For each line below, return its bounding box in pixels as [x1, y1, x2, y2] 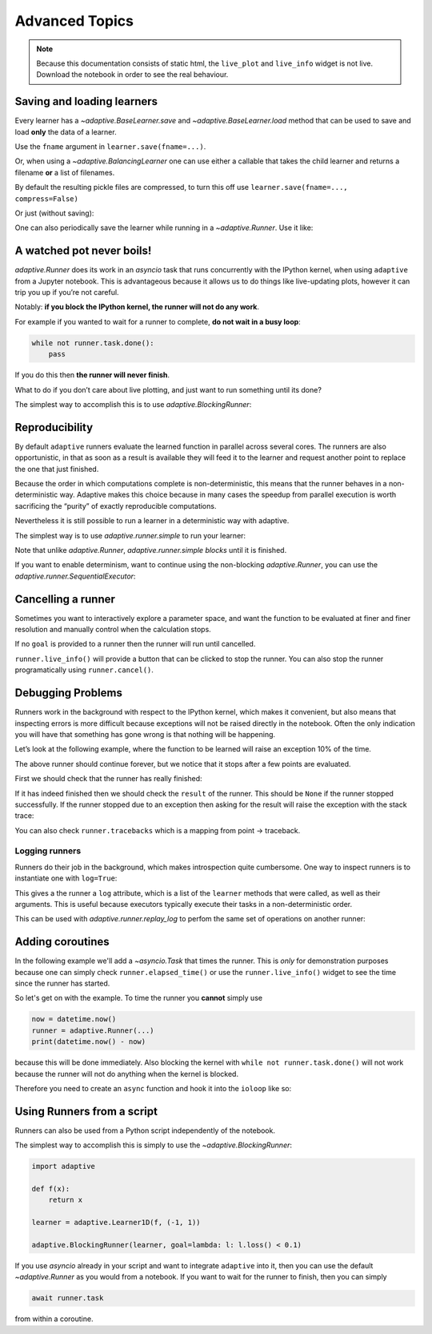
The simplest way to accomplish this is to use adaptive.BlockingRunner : [14, 399, 252, 409]
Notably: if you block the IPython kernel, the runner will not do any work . [14, 302, 260, 312]
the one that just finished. [14, 464, 99, 474]
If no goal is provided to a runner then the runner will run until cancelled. [14, 639, 256, 649]
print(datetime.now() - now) [31, 1038, 146, 1046]
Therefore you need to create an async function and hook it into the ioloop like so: [14, 1083, 292, 1093]
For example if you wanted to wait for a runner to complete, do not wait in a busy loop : [14, 316, 302, 326]
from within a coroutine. [14, 1314, 94, 1324]
